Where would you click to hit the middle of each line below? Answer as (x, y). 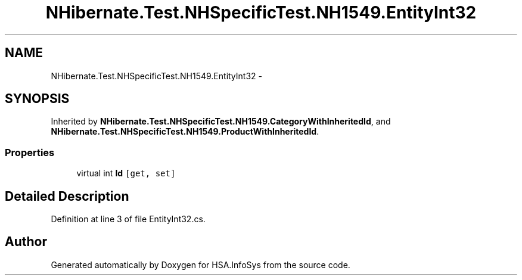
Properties (30, 152)
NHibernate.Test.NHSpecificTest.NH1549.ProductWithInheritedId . (185, 132)
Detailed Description (67, 196)
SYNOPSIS (37, 99)
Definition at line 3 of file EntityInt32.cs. (128, 219)
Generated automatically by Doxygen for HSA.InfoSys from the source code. (201, 265)
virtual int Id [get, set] (126, 173)
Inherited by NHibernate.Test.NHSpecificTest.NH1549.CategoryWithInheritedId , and (221, 122)
